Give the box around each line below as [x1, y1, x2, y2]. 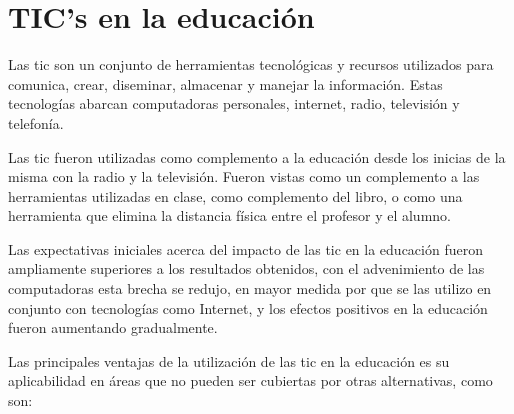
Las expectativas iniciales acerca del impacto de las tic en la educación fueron [8, 238, 483, 259]
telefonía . [8, 112, 64, 133]
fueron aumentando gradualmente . [8, 317, 218, 338]
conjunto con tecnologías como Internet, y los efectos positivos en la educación [8, 297, 488, 318]
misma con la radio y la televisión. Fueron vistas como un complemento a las [8, 166, 480, 187]
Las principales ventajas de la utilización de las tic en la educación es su [8, 350, 450, 371]
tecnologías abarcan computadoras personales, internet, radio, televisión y [8, 93, 460, 114]
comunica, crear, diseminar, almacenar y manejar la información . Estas [8, 73, 443, 94]
